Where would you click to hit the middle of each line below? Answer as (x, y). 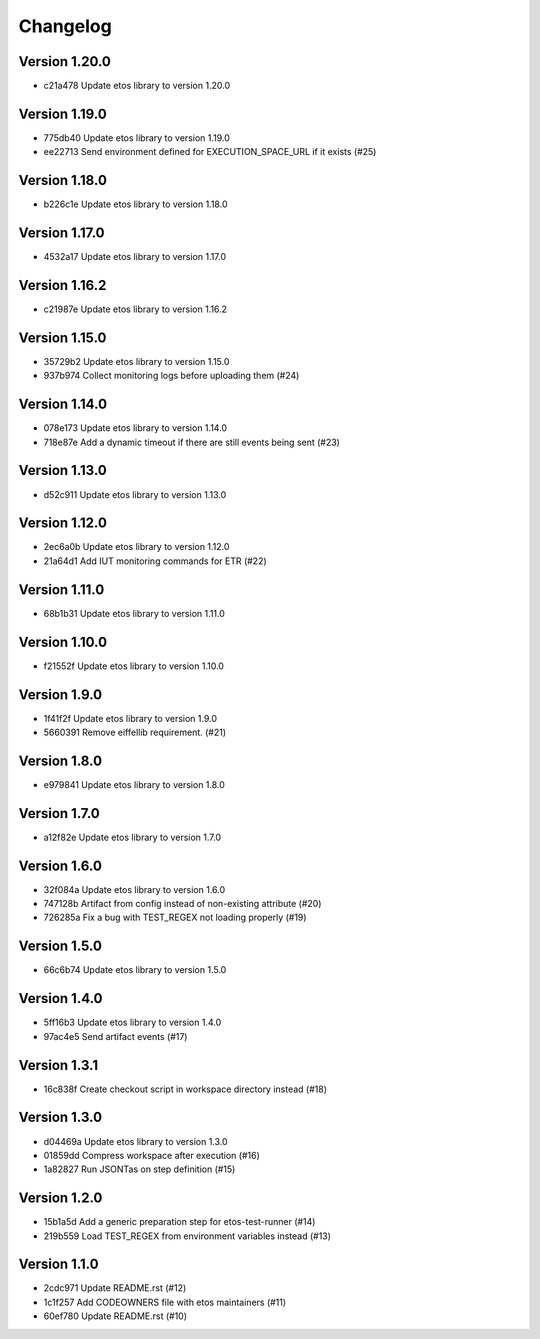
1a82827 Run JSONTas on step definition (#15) (139, 1169)
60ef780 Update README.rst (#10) (115, 1316)
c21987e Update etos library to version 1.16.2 (135, 309)
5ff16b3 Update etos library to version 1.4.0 (132, 1022)
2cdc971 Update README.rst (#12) (115, 1288)
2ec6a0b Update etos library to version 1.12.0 (136, 547)
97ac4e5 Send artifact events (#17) (115, 1036)
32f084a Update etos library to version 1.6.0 (134, 889)
